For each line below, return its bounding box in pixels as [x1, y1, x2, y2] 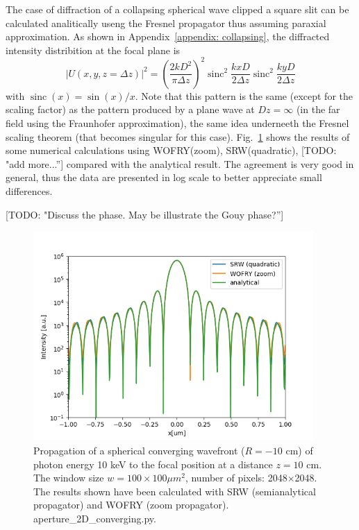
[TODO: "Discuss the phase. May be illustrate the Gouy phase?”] [6, 207, 284, 221]
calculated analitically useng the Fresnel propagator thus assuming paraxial [6, 15, 326, 30]
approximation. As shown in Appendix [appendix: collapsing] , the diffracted [6, 29, 330, 44]
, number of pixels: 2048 [185, 470, 287, 485]
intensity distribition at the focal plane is [6, 42, 181, 57]
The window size [33, 470, 104, 485]
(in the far [296, 102, 340, 117]
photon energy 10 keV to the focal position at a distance [33, 456, 273, 471]
